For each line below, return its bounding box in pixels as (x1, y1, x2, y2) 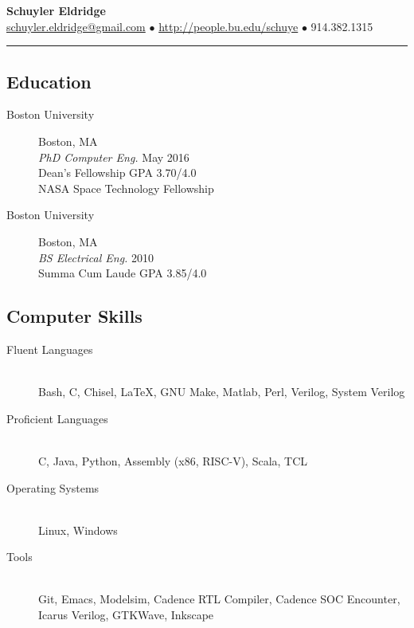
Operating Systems (6, 479, 100, 496)
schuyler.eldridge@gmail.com (6, 18, 146, 34)
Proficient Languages (6, 410, 108, 426)
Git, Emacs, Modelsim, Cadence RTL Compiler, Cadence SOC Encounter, (38, 591, 400, 607)
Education (6, 69, 92, 93)
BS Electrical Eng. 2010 (38, 249, 154, 265)
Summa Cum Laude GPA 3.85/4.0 (38, 265, 207, 281)
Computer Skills (6, 304, 143, 328)
